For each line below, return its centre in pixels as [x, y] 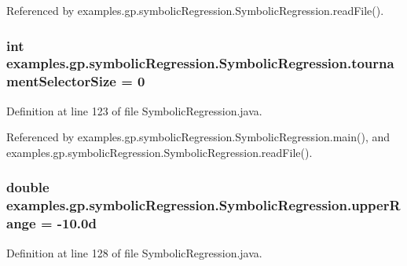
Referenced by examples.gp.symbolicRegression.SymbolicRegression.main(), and [198, 137]
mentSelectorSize [61, 81]
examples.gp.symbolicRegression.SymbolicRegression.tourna [200, 63]
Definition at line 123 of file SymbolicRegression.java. [134, 110]
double [28, 187]
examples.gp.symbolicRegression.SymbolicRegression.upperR [203, 205]
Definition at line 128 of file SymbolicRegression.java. [134, 252]
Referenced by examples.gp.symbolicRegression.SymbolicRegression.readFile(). [195, 10]
